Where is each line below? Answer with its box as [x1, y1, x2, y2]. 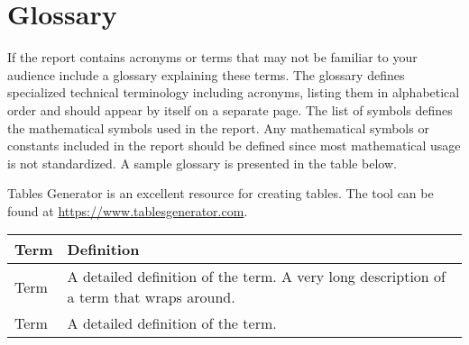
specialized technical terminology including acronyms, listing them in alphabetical [7, 83, 460, 102]
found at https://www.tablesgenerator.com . [7, 201, 248, 220]
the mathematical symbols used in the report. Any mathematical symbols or [7, 118, 429, 137]
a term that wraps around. [67, 286, 235, 308]
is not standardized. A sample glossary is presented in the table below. [7, 153, 397, 172]
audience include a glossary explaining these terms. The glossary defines [7, 65, 405, 84]
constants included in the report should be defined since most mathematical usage [7, 136, 461, 155]
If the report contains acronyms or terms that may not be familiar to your [7, 48, 418, 67]
